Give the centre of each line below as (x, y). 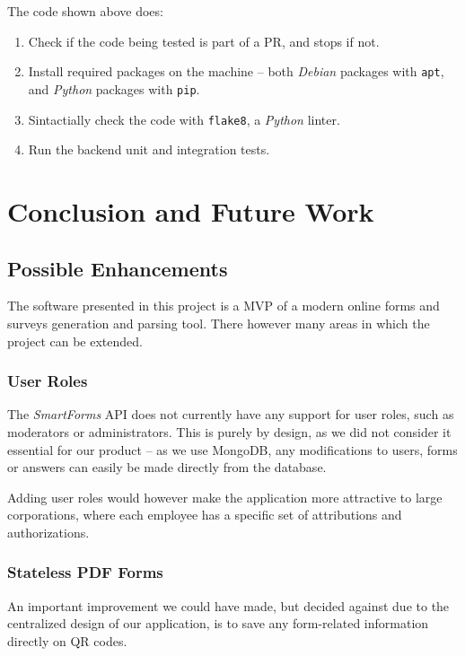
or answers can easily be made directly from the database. (167, 467)
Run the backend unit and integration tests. (149, 149)
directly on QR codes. (67, 640)
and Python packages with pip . (114, 88)
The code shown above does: (85, 11)
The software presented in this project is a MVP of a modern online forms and (224, 306)
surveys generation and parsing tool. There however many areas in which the (219, 323)
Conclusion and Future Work (191, 210)
